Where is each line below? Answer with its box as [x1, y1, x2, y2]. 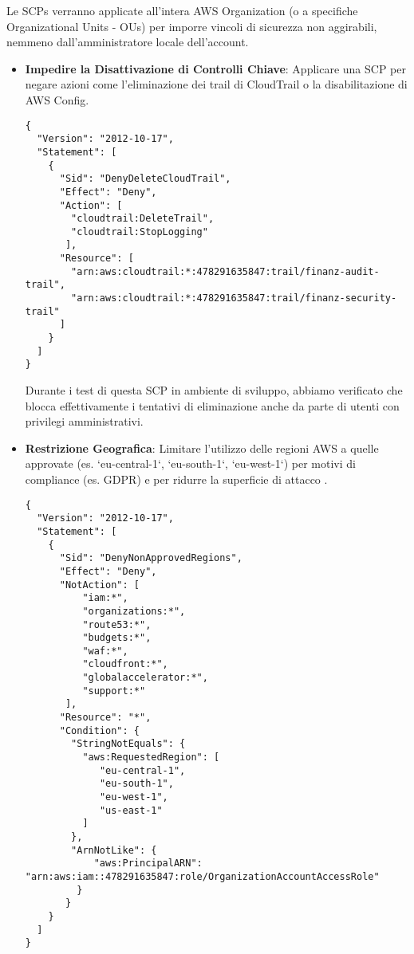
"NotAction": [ [59, 579, 140, 591]
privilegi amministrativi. [25, 413, 144, 430]
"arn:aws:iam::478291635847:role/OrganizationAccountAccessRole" [25, 870, 380, 882]
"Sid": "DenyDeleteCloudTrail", [59, 173, 231, 185]
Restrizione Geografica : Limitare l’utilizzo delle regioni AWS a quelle [25, 439, 379, 456]
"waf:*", [82, 645, 128, 657]
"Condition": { [59, 724, 140, 736]
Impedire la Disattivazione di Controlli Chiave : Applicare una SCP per [25, 60, 406, 77]
